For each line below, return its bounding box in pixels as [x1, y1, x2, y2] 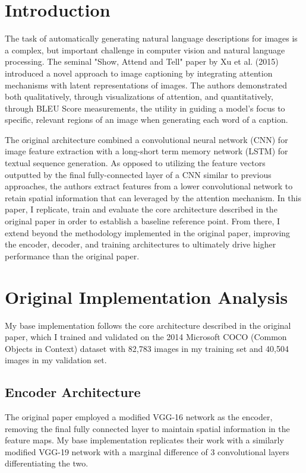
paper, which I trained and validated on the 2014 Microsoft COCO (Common [5, 331, 287, 343]
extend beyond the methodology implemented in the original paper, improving [5, 226, 291, 239]
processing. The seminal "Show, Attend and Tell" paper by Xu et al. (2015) [5, 55, 279, 68]
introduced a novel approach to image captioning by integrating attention [5, 66, 273, 79]
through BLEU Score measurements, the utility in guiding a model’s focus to [5, 101, 285, 114]
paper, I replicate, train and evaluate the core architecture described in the [5, 203, 277, 215]
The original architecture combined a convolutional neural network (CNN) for [5, 133, 288, 145]
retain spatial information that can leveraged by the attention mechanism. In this [5, 191, 301, 204]
